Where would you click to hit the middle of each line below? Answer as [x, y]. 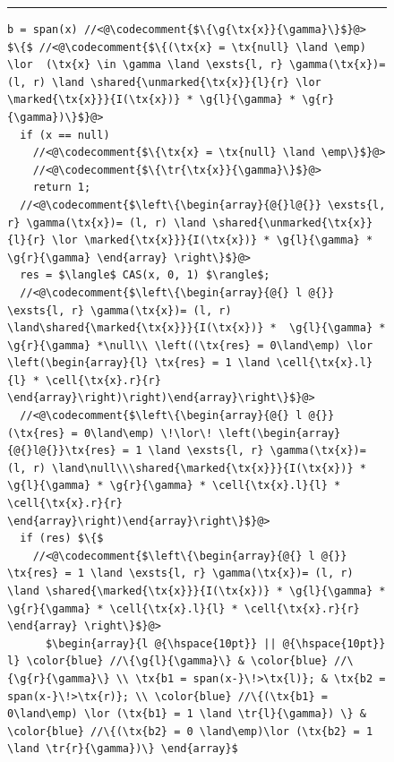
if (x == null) [65, 135]
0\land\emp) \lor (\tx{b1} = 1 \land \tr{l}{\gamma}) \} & [187, 714]
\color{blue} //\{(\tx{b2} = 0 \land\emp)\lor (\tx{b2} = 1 [190, 731]
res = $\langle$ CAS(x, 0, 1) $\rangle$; [145, 275]
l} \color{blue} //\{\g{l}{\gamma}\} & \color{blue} [167, 661]
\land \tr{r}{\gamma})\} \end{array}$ [123, 749]
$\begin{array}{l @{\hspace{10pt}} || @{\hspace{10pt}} [215, 643]
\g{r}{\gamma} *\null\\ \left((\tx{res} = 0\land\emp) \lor [190, 345]
